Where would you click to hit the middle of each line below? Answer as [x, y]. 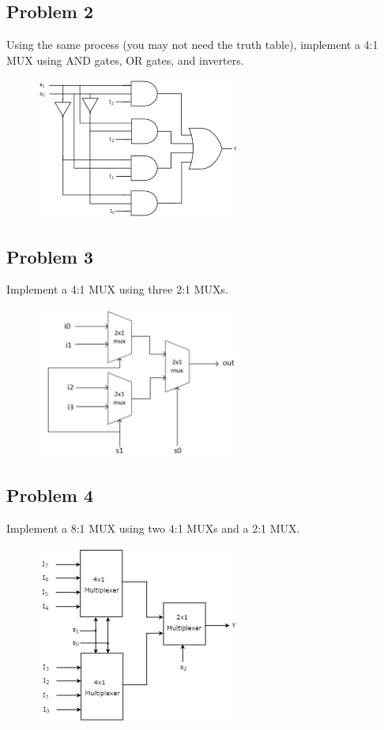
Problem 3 [50, 256]
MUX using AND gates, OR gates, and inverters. [125, 60]
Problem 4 [50, 495]
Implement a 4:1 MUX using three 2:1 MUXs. [117, 289]
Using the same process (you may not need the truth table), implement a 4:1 [192, 45]
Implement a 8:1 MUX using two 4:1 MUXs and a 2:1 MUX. [153, 528]
